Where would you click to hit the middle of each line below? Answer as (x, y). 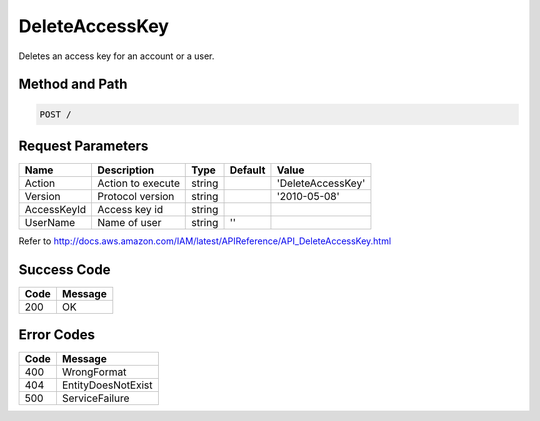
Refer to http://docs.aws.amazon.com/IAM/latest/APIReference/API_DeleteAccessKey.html (205, 241)
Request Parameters (83, 145)
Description (126, 170)
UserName (50, 223)
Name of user (129, 223)
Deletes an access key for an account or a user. (116, 56)
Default (247, 170)
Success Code (64, 269)
